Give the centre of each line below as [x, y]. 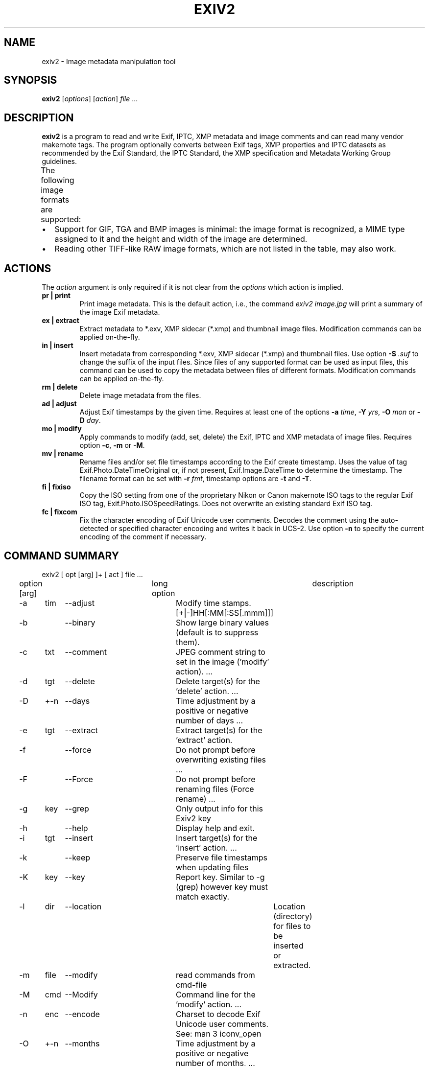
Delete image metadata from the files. [140, 395]
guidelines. [60, 162]
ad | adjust [59, 404]
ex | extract [60, 321]
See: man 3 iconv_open [219, 1033]
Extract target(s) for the [219, 730]
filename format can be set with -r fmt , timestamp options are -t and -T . [195, 479]
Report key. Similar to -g [220, 877]
